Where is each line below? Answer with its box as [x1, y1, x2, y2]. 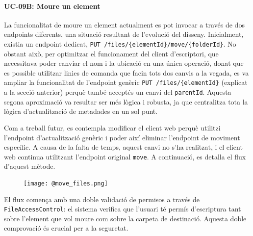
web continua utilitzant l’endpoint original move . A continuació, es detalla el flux [4, 151, 246, 161]
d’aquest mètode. [4, 161, 55, 171]
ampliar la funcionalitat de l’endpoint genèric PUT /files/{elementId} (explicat [4, 77, 248, 87]
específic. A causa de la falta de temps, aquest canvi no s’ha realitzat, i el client [4, 142, 243, 152]
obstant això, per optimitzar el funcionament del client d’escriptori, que [4, 48, 219, 58]
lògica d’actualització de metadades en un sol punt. [4, 106, 158, 116]
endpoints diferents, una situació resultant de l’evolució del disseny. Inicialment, [4, 29, 244, 39]
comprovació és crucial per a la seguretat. [4, 223, 128, 233]
